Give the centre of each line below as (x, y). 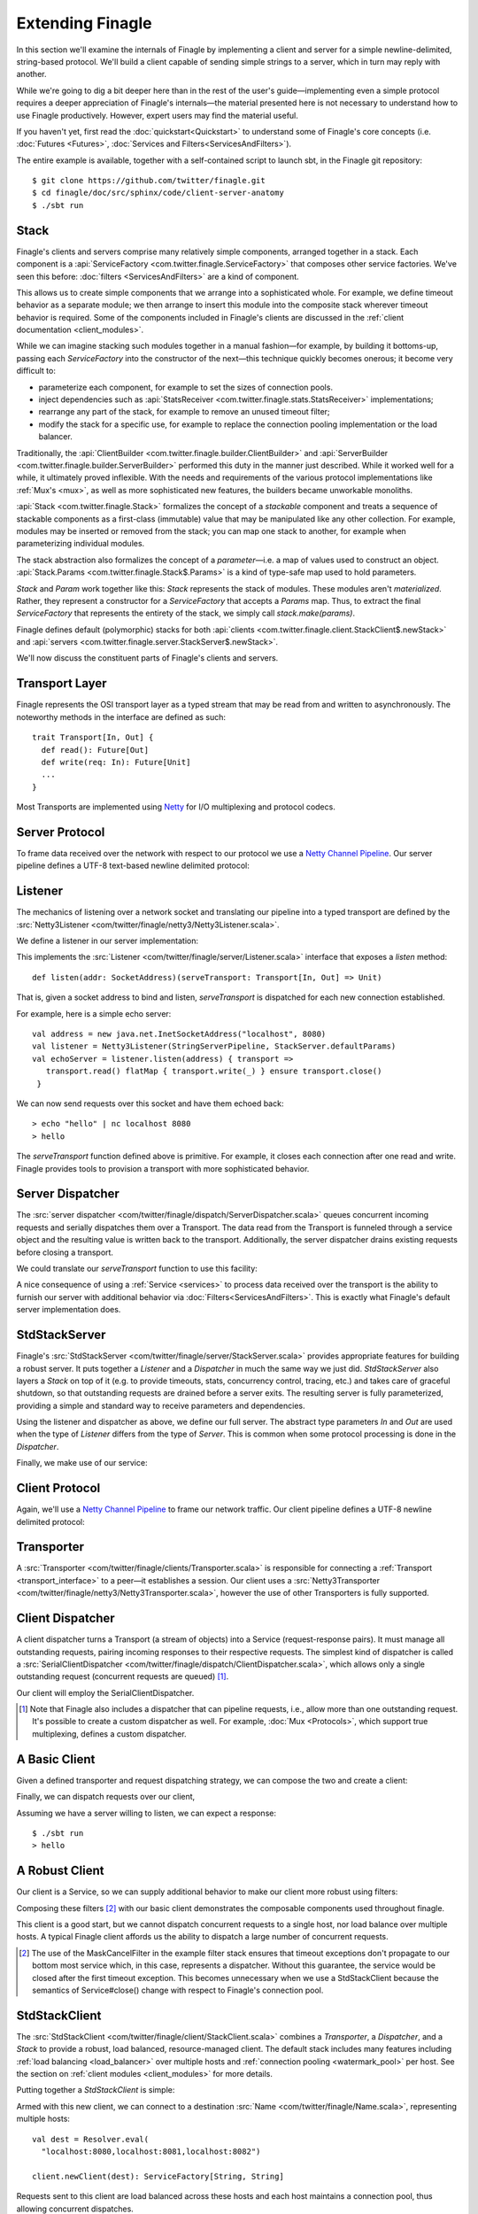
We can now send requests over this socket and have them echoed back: (150, 1103)
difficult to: (36, 371)
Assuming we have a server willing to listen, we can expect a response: (146, 1813)
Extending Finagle (84, 23)
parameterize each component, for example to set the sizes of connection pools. (186, 387)
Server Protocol (61, 832)
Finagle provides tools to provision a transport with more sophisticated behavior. (163, 1168)
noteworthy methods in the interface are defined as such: (121, 716)
